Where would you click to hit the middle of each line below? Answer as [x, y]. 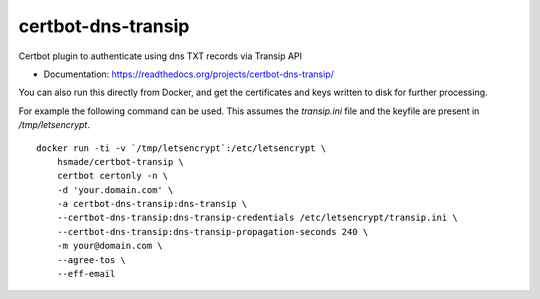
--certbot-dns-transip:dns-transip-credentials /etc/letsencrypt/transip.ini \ [257, 218]
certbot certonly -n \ [112, 176]
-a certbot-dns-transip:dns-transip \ [152, 204]
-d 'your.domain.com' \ [115, 189]
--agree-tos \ [91, 259]
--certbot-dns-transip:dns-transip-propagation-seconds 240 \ [212, 231]
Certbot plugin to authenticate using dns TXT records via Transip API [160, 56]
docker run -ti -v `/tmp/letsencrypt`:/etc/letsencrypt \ [181, 148]
